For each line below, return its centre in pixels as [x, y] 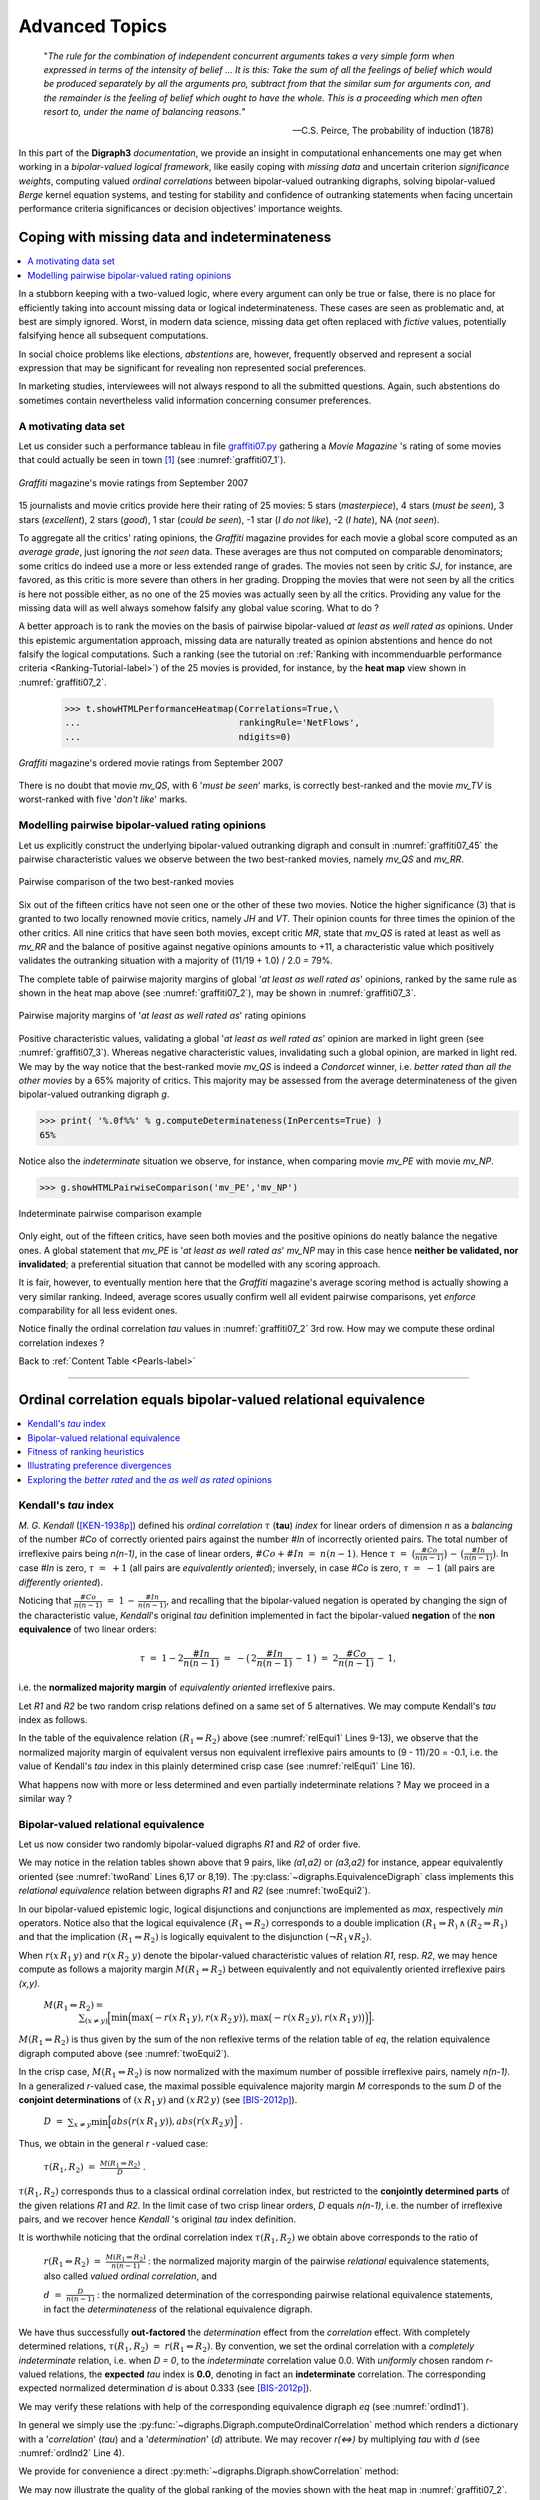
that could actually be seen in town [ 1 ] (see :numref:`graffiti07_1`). [152, 460]
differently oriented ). [61, 1582]
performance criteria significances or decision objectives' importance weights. [181, 209]
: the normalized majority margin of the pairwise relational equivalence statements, [319, 2261]
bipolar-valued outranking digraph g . [94, 1094]
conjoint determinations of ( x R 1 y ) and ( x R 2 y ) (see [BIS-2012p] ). [158, 2101]
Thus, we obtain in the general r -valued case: [113, 2144]
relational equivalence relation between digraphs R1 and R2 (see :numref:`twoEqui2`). [194, 1891]
